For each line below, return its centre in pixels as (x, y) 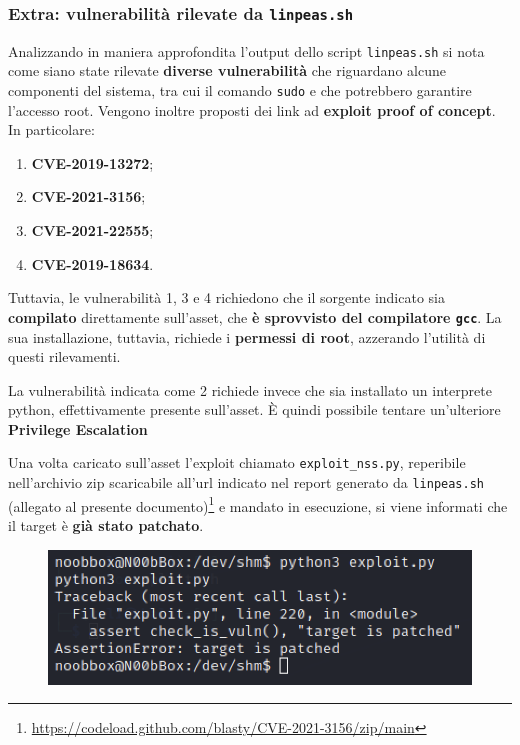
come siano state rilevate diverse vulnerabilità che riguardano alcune (227, 70)
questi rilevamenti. (64, 356)
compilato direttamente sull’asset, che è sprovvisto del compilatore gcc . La (255, 316)
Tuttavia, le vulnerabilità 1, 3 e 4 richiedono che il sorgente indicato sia (226, 297)
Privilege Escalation (78, 428)
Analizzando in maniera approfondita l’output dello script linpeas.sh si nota (246, 50)
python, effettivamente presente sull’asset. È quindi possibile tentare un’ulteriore (254, 409)
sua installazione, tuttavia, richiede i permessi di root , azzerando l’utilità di (247, 336)
